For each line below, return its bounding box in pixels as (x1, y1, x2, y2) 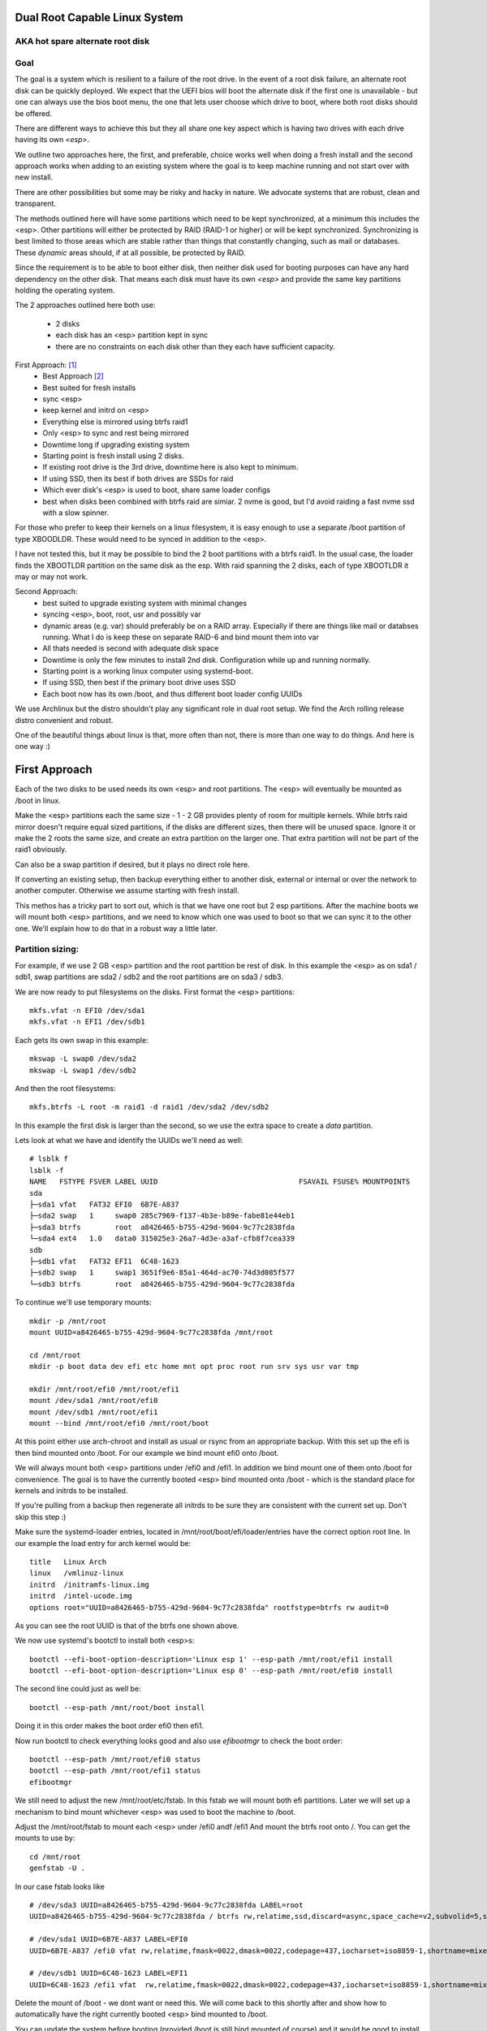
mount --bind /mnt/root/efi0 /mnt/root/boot (29, 1418, 210, 1428)
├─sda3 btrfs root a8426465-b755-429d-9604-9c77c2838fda (29, 1223, 295, 1232)
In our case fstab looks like (15, 1882, 106, 1891)
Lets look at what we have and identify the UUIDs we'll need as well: (15, 1136, 243, 1145)
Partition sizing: (15, 943, 80, 955)
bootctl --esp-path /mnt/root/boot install (29, 1703, 205, 1712)
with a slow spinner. (42, 508, 110, 517)
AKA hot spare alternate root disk (15, 36, 150, 47)
